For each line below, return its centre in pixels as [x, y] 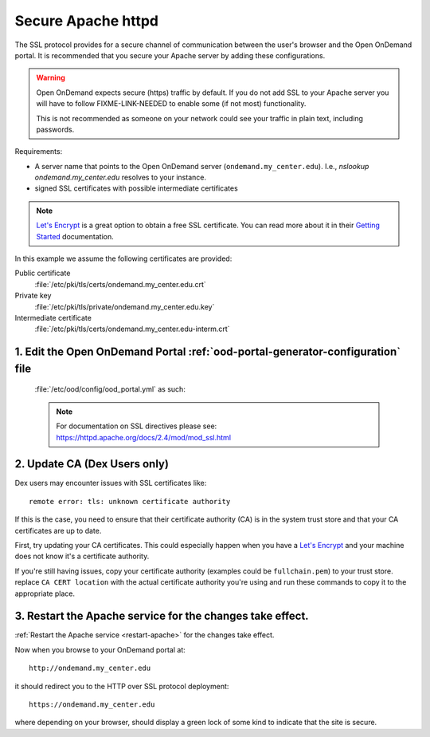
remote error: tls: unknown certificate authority [130, 501]
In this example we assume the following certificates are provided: [123, 258]
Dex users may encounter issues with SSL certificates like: [111, 483]
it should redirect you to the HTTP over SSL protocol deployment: [122, 686]
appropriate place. [45, 593]
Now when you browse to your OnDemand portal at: [100, 649]
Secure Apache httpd [87, 21]
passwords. [55, 129]
